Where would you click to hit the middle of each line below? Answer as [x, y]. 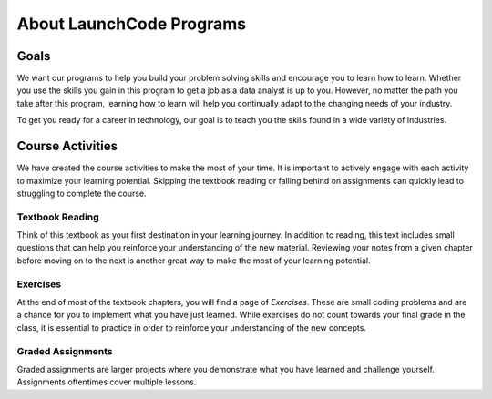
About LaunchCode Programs [131, 24]
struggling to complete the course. [82, 193]
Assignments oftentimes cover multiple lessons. [107, 382]
